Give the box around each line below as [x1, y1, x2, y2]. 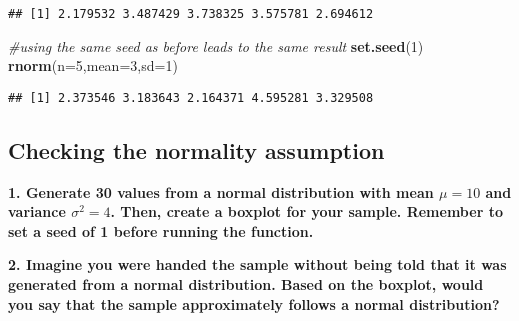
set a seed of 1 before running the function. [8, 220, 314, 241]
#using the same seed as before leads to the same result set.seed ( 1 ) [8, 35, 424, 56]
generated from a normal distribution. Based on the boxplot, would [8, 274, 484, 295]
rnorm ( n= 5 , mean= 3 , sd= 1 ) [8, 55, 178, 76]
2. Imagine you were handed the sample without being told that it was [8, 254, 507, 275]
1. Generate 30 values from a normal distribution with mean [8, 181, 434, 202]
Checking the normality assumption [8, 134, 385, 165]
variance [8, 201, 66, 222]
